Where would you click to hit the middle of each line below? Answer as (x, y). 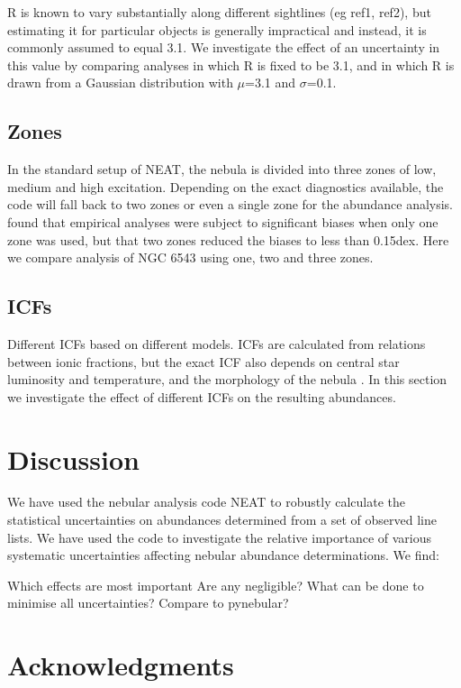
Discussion (73, 459)
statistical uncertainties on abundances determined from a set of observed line (222, 520)
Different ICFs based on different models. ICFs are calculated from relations (217, 343)
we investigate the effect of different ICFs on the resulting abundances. (202, 396)
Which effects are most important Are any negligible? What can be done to (216, 585)
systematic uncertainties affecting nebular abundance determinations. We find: (223, 555)
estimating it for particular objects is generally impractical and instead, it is (217, 29)
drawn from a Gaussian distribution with (120, 83)
